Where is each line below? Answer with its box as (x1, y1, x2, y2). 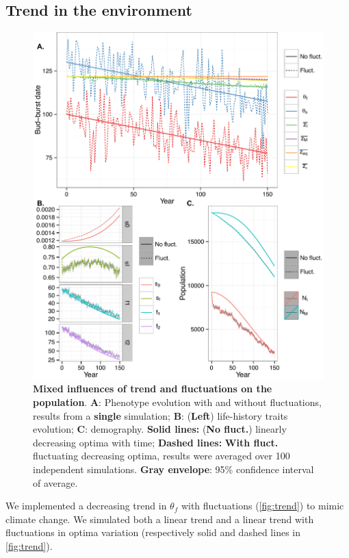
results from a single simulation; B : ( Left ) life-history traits (33, 408, 288, 422)
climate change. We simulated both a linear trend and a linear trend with (5, 511, 314, 526)
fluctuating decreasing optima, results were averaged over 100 (33, 448, 290, 463)
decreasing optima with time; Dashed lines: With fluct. (33, 435, 279, 449)
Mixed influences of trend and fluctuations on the (33, 381, 272, 396)
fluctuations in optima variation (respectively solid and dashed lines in (5, 525, 301, 540)
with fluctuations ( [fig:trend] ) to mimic (181, 498, 344, 513)
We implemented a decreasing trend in (5, 498, 167, 513)
